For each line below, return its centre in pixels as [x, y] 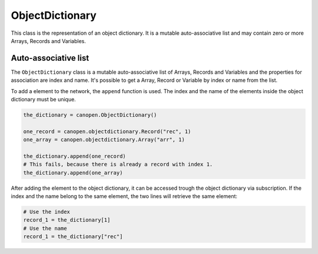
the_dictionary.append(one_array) [73, 173]
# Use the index [47, 212]
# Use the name [45, 228]
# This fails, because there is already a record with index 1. [118, 164]
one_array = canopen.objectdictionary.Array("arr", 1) [104, 140]
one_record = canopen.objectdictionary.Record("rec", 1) [107, 131]
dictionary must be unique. [43, 100]
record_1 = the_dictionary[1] [67, 220]
